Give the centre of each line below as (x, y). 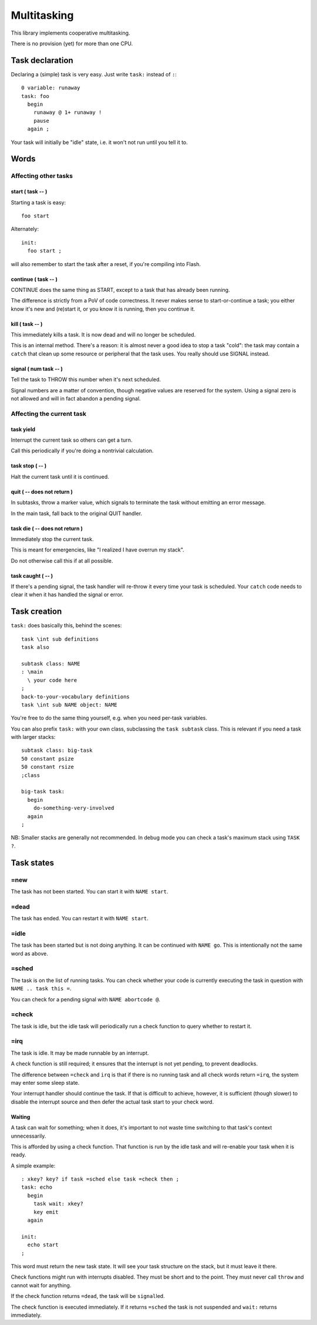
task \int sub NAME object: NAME (69, 704)
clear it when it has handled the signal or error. (67, 595)
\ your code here (52, 680)
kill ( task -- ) (27, 324)
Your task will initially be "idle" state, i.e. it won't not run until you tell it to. (99, 142)
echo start (43, 1245)
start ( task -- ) (29, 191)
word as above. (29, 953)
